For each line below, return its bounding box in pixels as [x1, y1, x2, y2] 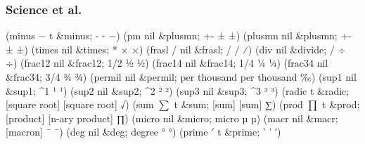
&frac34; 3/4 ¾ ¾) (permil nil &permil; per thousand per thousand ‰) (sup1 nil [6, 70, 357, 84]
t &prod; [322, 97, 360, 112]
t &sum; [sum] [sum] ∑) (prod [174, 97, 303, 112]
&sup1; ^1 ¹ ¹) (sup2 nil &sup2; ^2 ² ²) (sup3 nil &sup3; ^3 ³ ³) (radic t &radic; [6, 83, 350, 98]
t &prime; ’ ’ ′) [217, 124, 281, 139]
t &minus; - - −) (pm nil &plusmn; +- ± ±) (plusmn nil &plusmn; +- [49, 28, 352, 43]
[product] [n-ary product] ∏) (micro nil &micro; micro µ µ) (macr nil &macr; [6, 110, 338, 125]
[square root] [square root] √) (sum [6, 97, 154, 112]
